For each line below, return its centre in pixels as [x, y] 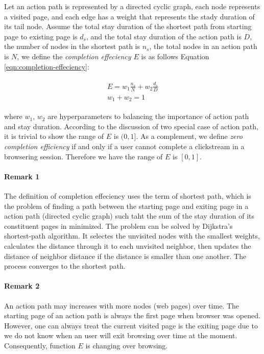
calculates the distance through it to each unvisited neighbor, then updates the [128, 245]
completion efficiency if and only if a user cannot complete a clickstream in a [124, 146]
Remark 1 [22, 176]
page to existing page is [41, 36]
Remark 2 [22, 286]
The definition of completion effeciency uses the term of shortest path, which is [128, 196]
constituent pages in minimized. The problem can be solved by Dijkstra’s [118, 226]
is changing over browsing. [127, 345]
